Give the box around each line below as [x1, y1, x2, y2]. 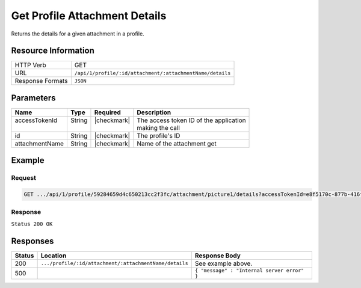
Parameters [11, 93, 56, 103]
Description [137, 108, 171, 117]
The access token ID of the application [137, 116, 246, 124]
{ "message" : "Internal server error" [194, 267, 304, 274]
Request [11, 174, 36, 182]
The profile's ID [137, 131, 180, 139]
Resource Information [11, 46, 94, 56]
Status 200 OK [11, 220, 53, 227]
